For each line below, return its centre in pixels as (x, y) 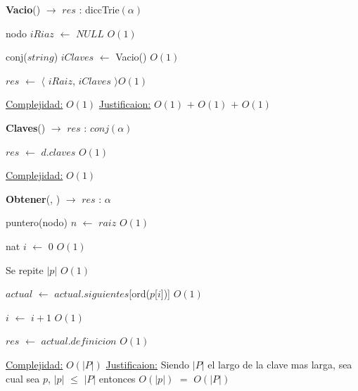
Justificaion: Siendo (148, 364)
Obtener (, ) (33, 198)
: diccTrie (99, 9)
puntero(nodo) (37, 222)
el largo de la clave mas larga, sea (280, 364)
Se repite (25, 269)
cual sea (23, 378)
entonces (117, 378)
